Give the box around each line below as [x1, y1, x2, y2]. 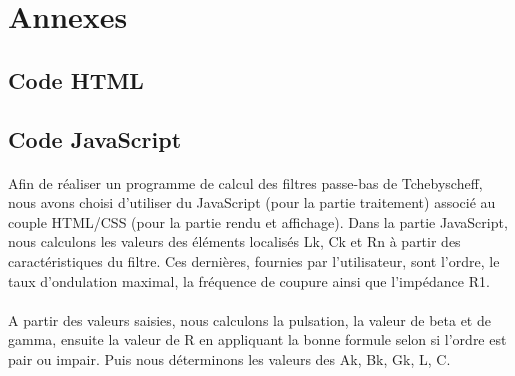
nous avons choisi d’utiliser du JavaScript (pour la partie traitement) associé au [8, 192, 496, 213]
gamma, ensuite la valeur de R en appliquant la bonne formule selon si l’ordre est [8, 329, 507, 350]
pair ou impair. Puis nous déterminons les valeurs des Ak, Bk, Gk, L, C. [8, 348, 451, 369]
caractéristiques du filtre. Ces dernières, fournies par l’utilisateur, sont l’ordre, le [8, 250, 500, 271]
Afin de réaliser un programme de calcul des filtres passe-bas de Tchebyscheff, [8, 172, 483, 193]
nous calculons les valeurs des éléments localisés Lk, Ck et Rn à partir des [8, 231, 461, 252]
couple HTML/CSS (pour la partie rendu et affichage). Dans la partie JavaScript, [8, 211, 508, 232]
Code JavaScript [8, 123, 182, 154]
